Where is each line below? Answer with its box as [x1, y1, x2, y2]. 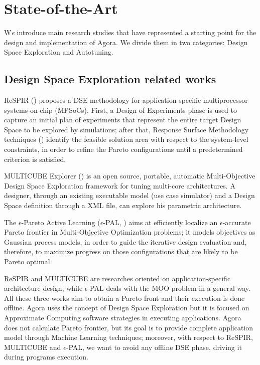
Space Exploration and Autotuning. [4, 47, 113, 57]
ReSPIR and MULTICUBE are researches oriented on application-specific [4, 273, 231, 283]
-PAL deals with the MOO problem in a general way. [87, 283, 250, 293]
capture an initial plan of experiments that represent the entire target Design [4, 114, 241, 125]
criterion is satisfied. [4, 153, 66, 164]
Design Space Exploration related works [4, 71, 216, 87]
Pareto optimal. [4, 256, 52, 267]
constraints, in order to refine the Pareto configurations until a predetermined [4, 144, 243, 154]
